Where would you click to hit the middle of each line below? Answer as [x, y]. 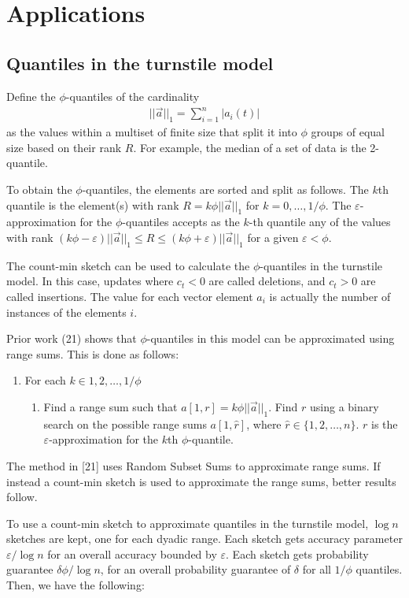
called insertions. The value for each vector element [130, 296]
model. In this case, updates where [90, 281]
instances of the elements [66, 312]
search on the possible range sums [125, 423]
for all [317, 569]
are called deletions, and [267, 281]
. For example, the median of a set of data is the [250, 147]
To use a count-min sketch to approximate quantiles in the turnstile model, [188, 523]
